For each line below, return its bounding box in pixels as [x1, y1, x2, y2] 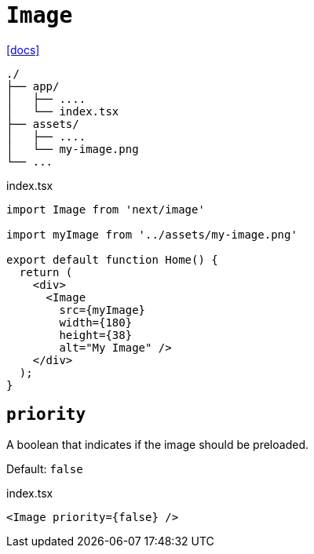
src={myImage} [59, 303, 146, 316]
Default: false [6, 461, 83, 476]
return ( [19, 265, 73, 279]
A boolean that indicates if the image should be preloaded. [6, 437, 309, 451]
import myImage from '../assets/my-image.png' [6, 228, 298, 241]
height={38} [59, 328, 133, 341]
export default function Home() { [6, 253, 218, 266]
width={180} [59, 315, 133, 329]
